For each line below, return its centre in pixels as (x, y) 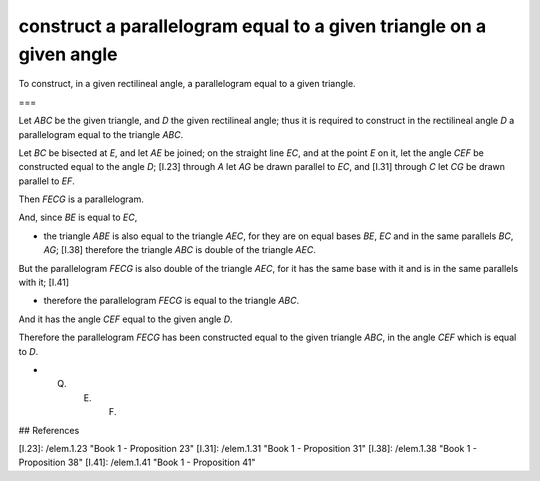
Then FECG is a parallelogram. (81, 199)
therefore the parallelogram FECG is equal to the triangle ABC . (171, 301)
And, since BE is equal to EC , (78, 217)
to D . (28, 351)
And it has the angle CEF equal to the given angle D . (126, 319)
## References (49, 430)
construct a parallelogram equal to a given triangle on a (252, 26)
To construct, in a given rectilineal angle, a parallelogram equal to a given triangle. (187, 84)
